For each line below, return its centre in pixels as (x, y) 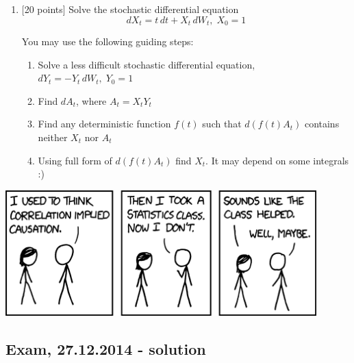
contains (322, 124)
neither (53, 137)
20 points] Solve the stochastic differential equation (131, 9)
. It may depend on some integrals (277, 160)
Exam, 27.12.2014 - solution (106, 348)
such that (222, 124)
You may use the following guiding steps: (108, 41)
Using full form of (75, 160)
